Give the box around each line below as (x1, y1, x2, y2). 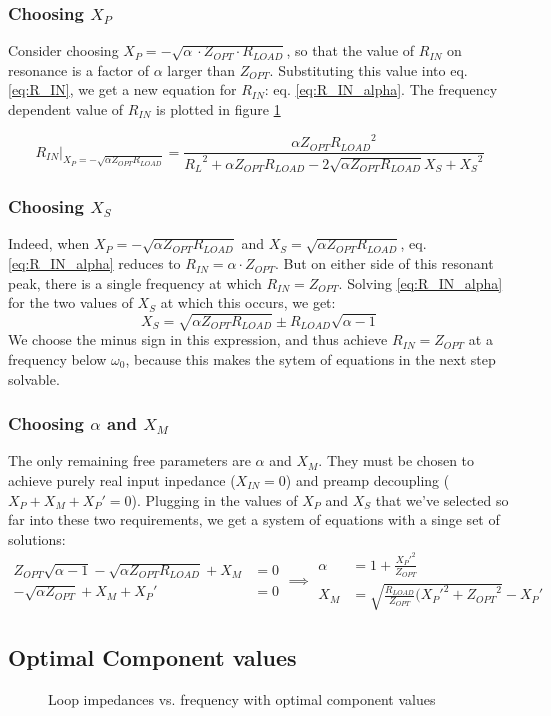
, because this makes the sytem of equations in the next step (125, 349, 496, 369)
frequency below (8, 349, 107, 369)
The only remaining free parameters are (8, 450, 251, 471)
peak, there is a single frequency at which (8, 272, 262, 293)
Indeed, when (8, 233, 90, 254)
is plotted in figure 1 (156, 99, 281, 119)
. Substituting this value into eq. (269, 59, 468, 80)
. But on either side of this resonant (274, 253, 494, 274)
